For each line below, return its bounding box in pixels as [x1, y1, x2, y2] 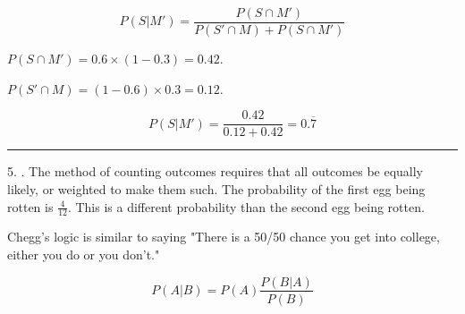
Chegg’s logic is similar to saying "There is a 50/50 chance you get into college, [7, 227, 440, 246]
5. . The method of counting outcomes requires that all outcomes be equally [7, 162, 424, 181]
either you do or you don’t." [7, 244, 160, 263]
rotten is [7, 197, 54, 216]
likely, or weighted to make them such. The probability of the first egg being [7, 179, 426, 198]
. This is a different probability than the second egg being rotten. [67, 197, 425, 216]
